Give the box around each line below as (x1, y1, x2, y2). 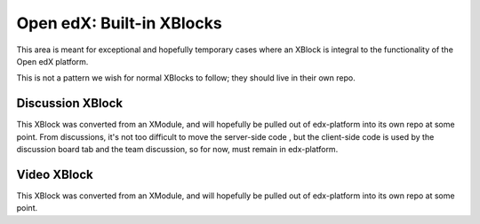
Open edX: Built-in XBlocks (16, 13, 222, 33)
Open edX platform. (16, 56, 89, 66)
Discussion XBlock (16, 96, 124, 111)
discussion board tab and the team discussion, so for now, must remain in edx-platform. (16, 144, 339, 155)
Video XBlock (16, 166, 93, 182)
